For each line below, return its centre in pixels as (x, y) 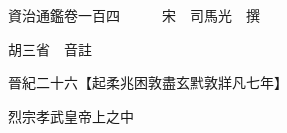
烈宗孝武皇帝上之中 (70, 115)
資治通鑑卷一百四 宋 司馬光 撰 (133, 15)
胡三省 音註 (49, 48)
